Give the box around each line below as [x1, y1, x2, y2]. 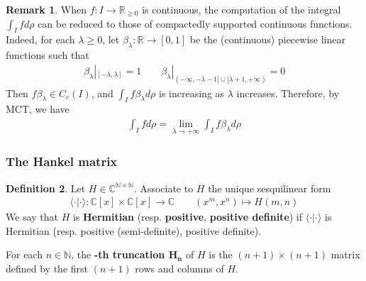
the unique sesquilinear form [208, 180, 331, 195]
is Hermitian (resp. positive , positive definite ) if [72, 209, 303, 224]
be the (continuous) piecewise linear [189, 32, 345, 47]
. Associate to [133, 180, 194, 195]
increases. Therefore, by [236, 85, 340, 100]
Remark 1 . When [6, 2, 87, 16]
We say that [6, 209, 58, 224]
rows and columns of [135, 260, 224, 275]
